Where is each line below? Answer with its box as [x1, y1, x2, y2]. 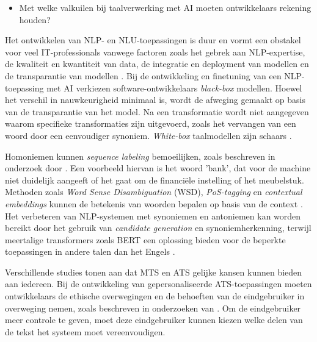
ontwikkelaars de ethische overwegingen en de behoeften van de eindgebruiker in [5, 290, 305, 302]
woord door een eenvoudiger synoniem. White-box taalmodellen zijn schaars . [5, 129, 292, 141]
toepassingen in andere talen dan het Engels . [5, 245, 175, 258]
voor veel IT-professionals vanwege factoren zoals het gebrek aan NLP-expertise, [5, 45, 305, 58]
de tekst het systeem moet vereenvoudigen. [5, 325, 166, 338]
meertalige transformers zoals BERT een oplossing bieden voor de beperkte [5, 233, 286, 246]
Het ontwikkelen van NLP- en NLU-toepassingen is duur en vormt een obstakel [5, 34, 301, 46]
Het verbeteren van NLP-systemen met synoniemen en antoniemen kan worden [5, 209, 301, 222]
